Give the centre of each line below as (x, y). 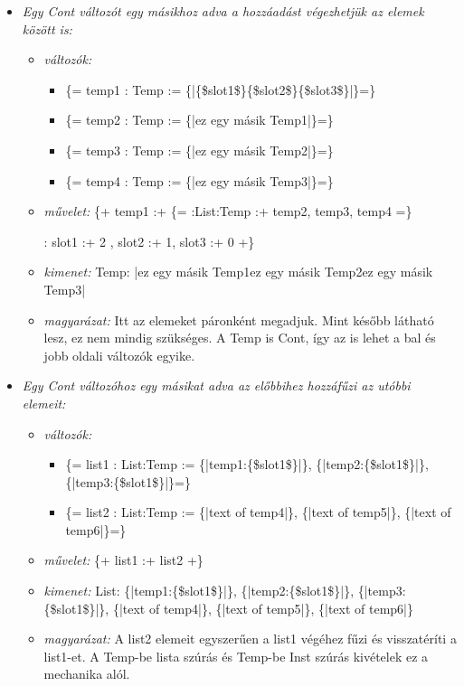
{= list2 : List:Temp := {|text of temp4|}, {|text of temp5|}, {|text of (258, 512)
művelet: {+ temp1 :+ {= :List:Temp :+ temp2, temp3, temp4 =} (228, 211)
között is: (47, 28)
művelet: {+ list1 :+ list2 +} (123, 560)
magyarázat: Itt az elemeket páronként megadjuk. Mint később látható (239, 320)
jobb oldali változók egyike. (119, 355)
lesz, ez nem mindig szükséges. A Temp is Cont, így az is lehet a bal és (240, 338)
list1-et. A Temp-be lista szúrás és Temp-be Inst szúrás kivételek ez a (236, 656)
